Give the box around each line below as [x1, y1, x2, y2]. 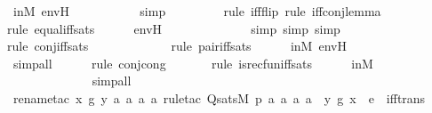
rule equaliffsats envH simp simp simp [7, 19, 340, 37]
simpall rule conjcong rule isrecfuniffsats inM [12, 53, 373, 72]
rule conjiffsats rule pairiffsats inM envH [7, 36, 347, 55]
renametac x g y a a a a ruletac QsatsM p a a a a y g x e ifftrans [12, 88, 426, 107]
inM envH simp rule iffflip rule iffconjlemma [12, 2, 381, 20]
